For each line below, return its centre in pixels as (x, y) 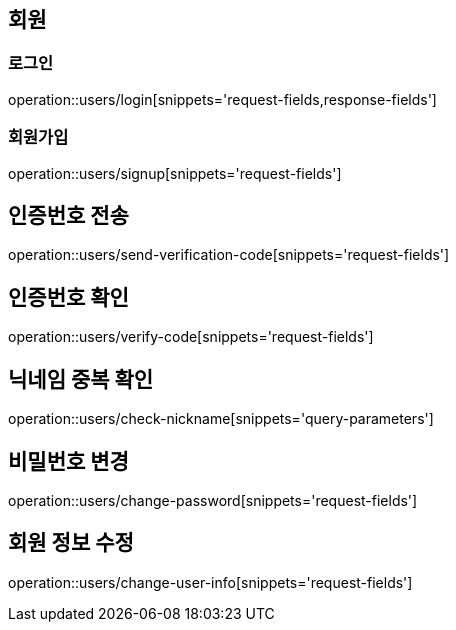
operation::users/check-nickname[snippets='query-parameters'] (221, 419)
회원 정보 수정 (71, 543)
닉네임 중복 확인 (81, 379)
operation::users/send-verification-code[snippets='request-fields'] (229, 255)
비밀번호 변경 (68, 461)
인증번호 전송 (68, 215)
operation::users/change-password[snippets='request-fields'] (213, 500)
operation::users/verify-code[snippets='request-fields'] (191, 337)
